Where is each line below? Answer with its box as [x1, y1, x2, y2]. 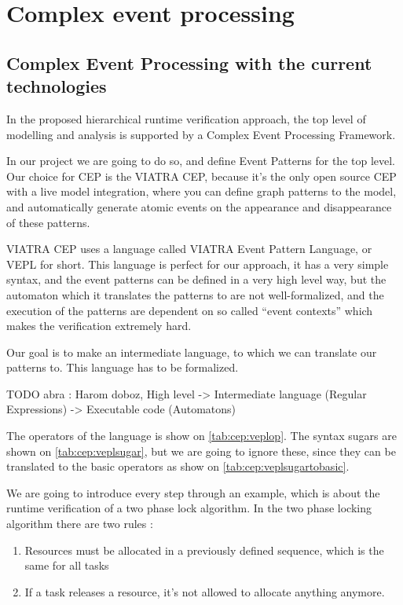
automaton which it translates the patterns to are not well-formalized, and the [6, 286, 384, 302]
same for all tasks [24, 557, 109, 574]
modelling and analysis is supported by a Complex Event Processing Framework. [6, 126, 396, 142]
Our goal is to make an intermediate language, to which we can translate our [6, 343, 377, 360]
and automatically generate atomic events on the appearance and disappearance [6, 198, 392, 214]
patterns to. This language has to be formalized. [6, 359, 239, 376]
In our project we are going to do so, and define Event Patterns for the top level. [6, 152, 396, 169]
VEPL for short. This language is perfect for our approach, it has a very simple [6, 255, 389, 272]
